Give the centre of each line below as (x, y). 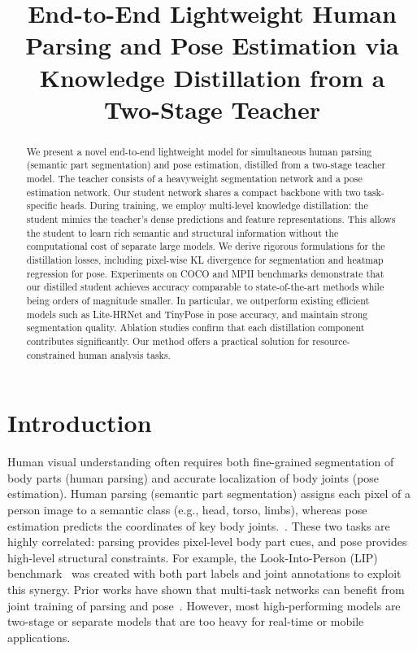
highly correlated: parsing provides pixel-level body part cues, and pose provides (207, 542)
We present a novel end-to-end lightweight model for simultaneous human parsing (199, 151)
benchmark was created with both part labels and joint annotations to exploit (204, 573)
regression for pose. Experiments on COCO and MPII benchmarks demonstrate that (205, 273)
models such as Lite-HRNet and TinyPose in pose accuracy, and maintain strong (197, 314)
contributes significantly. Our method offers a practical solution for (168, 341)
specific (42, 205)
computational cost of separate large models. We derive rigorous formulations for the (206, 246)
